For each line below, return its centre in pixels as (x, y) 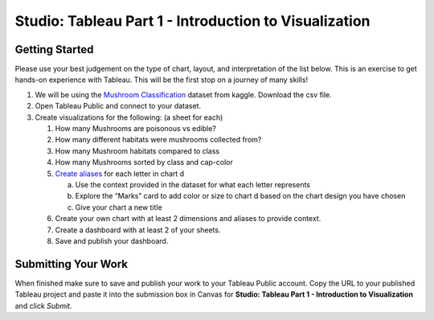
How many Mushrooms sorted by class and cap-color (144, 162)
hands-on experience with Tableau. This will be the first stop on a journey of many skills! (162, 80)
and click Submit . (43, 306)
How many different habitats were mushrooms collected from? (158, 140)
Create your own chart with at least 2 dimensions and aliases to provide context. (188, 219)
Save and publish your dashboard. (112, 240)
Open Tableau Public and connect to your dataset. (118, 106)
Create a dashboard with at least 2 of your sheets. (138, 230)
